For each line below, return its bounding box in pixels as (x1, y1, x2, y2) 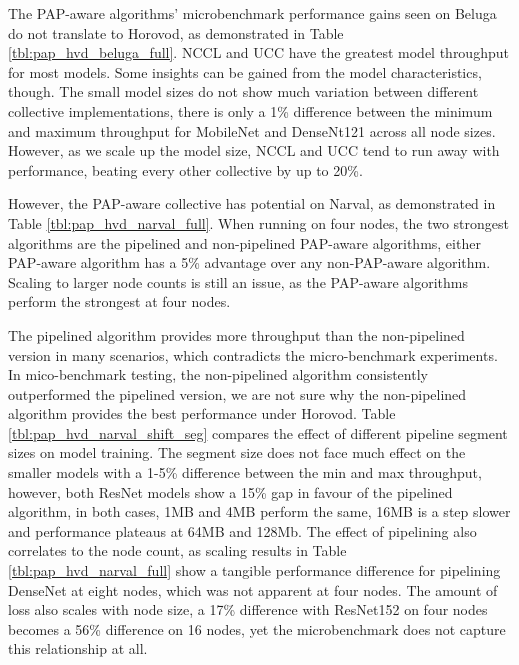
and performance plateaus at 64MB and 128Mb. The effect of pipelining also (8, 520, 477, 541)
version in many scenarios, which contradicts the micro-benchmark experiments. (8, 344, 498, 365)
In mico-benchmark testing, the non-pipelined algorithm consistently (8, 364, 428, 385)
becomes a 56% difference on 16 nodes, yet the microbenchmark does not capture (8, 618, 506, 639)
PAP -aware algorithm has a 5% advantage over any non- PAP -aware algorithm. (8, 252, 491, 273)
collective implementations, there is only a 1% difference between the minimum (8, 100, 493, 121)
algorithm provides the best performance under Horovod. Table (8, 403, 396, 424)
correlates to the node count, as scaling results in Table (8, 540, 347, 561)
